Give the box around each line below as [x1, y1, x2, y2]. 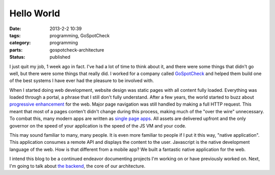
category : [9, 40, 31, 46]
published [49, 54, 71, 60]
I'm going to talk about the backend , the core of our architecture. [9, 163, 146, 169]
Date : [9, 26, 21, 32]
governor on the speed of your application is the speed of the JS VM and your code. [9, 122, 186, 129]
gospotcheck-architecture [49, 46, 104, 53]
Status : [9, 54, 25, 60]
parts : [9, 46, 23, 53]
